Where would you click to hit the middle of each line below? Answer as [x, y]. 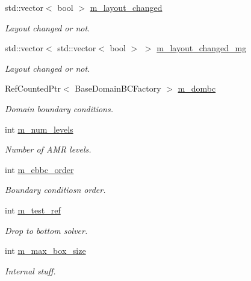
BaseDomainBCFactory [118, 88]
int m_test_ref [33, 210]
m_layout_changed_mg [202, 48]
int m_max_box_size [45, 251]
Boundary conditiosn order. [55, 190]
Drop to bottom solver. [46, 230]
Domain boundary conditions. [59, 108]
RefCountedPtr [33, 88]
